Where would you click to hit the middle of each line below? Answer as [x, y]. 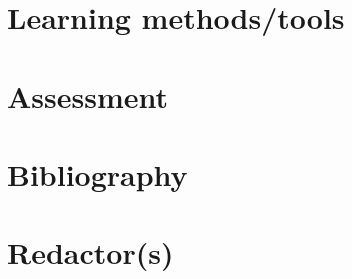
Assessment [88, 95]
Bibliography [97, 173]
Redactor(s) [90, 252]
